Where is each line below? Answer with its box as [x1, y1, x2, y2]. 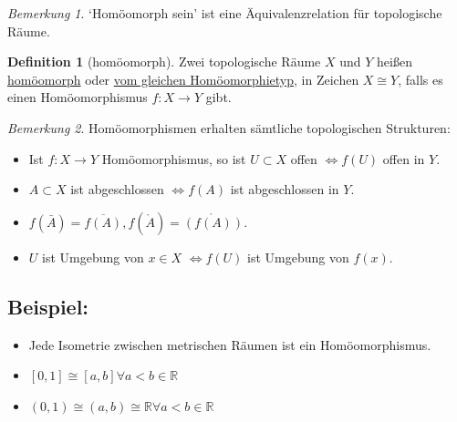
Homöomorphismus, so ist [101, 149, 246, 168]
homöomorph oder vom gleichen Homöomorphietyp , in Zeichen [7, 69, 359, 88]
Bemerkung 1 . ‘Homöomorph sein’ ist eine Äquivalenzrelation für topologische [7, 4, 442, 22]
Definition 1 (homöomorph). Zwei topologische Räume [7, 52, 321, 71]
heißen [377, 52, 412, 71]
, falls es [398, 69, 443, 88]
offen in [382, 149, 425, 168]
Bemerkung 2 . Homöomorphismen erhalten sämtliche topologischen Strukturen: [7, 118, 451, 137]
